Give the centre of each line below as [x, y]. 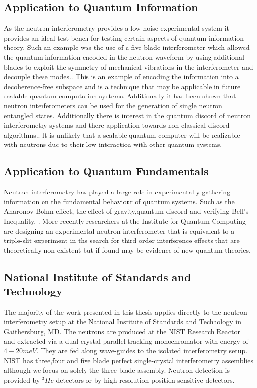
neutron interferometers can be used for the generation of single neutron [113, 105]
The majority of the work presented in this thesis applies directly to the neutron [126, 312]
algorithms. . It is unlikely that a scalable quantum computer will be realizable [122, 134]
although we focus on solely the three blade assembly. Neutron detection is [117, 370]
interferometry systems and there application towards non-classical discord [117, 125]
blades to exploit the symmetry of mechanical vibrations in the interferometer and [128, 67]
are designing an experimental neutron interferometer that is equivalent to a [119, 230]
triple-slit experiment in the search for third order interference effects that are [122, 240]
